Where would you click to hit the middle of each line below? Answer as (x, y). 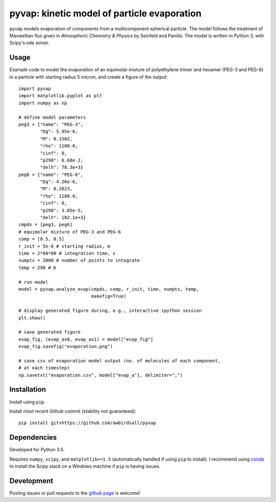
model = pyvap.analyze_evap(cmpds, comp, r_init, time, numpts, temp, (109, 289)
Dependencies (33, 438)
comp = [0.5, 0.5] (42, 239)
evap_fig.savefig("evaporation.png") (66, 346)
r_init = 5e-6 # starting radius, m (64, 246)
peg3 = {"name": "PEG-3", (51, 124)
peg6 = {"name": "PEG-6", (51, 174)
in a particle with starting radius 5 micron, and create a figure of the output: (89, 77)
